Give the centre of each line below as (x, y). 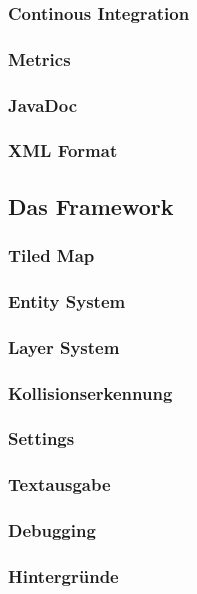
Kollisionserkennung (90, 392)
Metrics (39, 58)
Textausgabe (59, 484)
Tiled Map (51, 255)
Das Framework (91, 205)
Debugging (52, 530)
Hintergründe (63, 575)
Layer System (64, 346)
